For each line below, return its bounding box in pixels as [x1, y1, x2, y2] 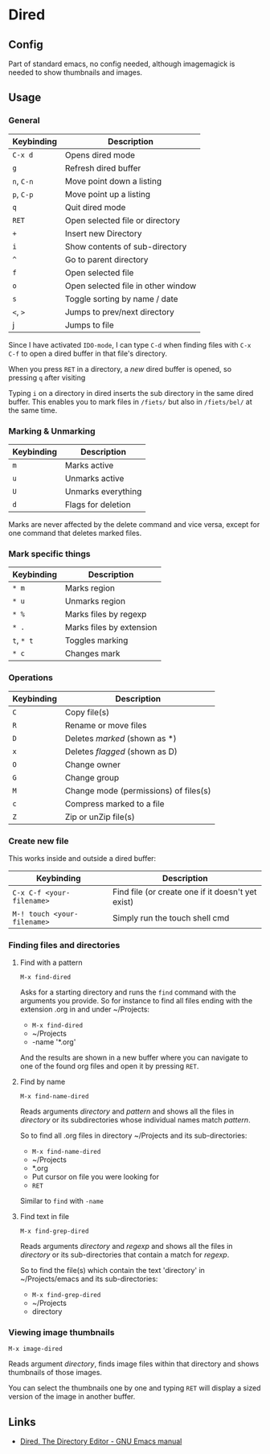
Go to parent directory [64, 253, 149, 265]
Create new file [8, 835, 69, 846]
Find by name [19, 1077, 66, 1087]
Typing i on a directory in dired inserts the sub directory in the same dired [8, 388, 254, 397]
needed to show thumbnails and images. [8, 68, 143, 77]
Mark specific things [8, 548, 91, 559]
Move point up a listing [64, 188, 151, 200]
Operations [8, 672, 54, 683]
